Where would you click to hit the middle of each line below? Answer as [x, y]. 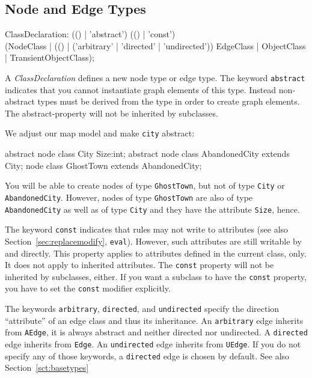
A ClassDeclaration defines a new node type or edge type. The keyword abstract [155, 77]
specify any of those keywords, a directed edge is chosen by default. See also [147, 355]
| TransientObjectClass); [50, 57]
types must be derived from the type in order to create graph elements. [169, 101]
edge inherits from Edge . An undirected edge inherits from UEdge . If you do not [153, 344]
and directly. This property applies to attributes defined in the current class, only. [156, 253]
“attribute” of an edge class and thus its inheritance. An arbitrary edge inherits [154, 320]
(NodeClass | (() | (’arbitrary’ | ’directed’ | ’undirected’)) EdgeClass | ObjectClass [155, 45]
